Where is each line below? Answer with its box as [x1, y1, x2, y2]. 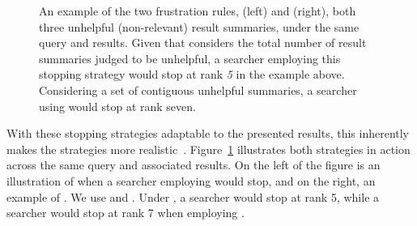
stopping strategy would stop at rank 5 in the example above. [39, 66, 345, 83]
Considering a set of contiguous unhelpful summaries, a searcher [39, 81, 357, 98]
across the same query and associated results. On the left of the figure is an [6, 156, 381, 173]
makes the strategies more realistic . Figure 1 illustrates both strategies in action [6, 140, 411, 157]
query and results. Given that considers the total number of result [39, 34, 367, 51]
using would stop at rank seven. [39, 97, 196, 114]
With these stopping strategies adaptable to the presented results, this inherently [6, 125, 409, 142]
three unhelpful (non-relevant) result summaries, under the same [39, 18, 360, 35]
